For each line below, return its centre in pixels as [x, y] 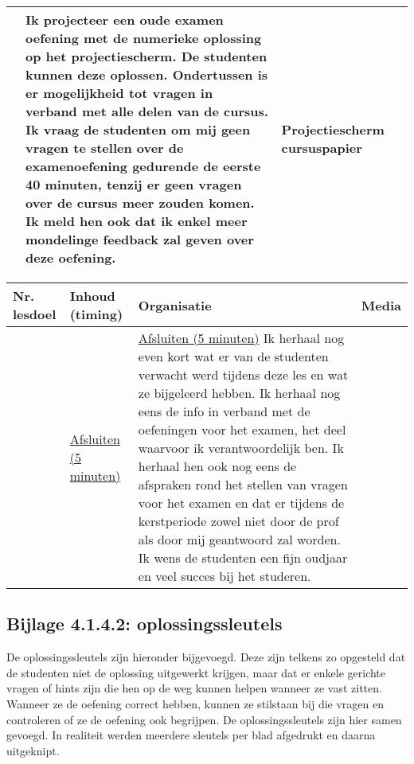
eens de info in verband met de [224, 411]
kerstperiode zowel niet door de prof [238, 521]
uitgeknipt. [33, 750]
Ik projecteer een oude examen [125, 19]
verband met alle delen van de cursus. [147, 111]
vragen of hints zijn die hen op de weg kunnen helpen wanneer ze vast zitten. [194, 688]
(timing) [96, 314]
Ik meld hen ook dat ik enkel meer [137, 221]
